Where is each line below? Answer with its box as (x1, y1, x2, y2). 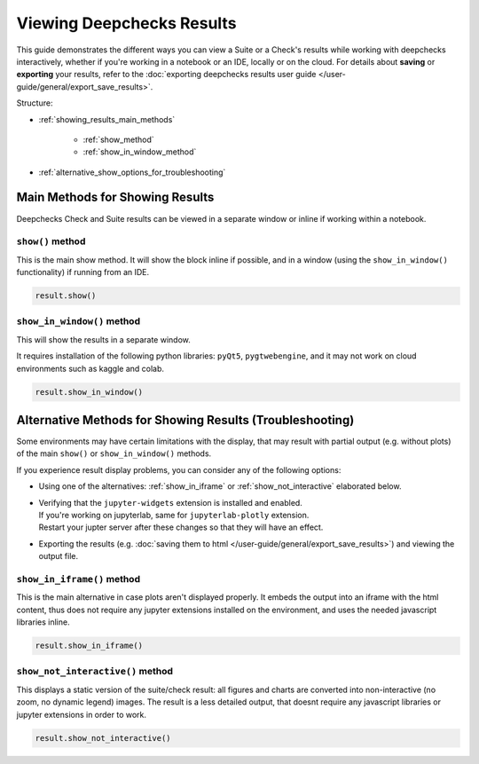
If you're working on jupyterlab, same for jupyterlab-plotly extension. (38, 510, 310, 521)
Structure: (16, 98, 53, 108)
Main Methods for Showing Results (16, 190, 215, 205)
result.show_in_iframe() (35, 641, 144, 651)
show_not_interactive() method (16, 666, 173, 678)
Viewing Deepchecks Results (16, 13, 237, 33)
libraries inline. (16, 617, 70, 627)
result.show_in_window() (35, 387, 144, 397)
